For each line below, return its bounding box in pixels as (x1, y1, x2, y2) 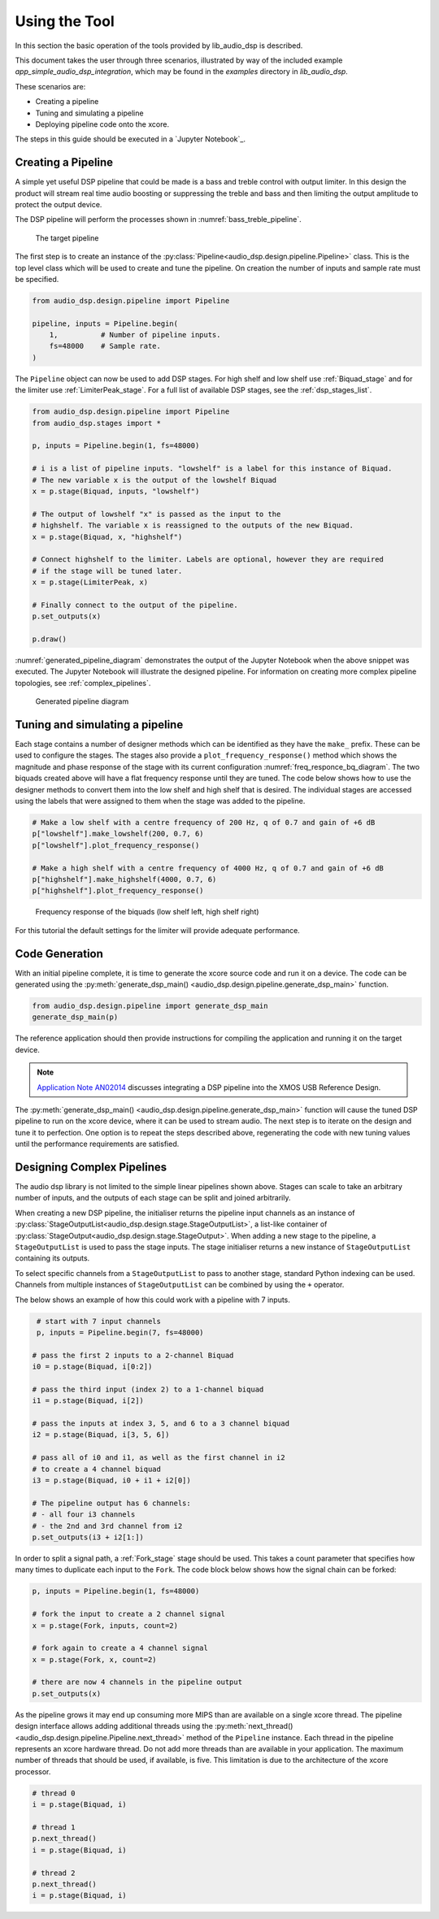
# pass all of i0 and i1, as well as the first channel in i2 (32, 1453, 285, 1462)
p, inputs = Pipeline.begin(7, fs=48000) (37, 1327, 204, 1337)
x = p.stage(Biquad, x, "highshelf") (32, 532, 183, 541)
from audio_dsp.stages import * (32, 419, 162, 428)
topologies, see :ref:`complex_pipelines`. (15, 678, 151, 688)
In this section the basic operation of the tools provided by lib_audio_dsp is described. (15, 41, 303, 50)
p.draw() (32, 635, 67, 644)
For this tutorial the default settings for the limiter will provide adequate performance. (15, 925, 300, 935)
